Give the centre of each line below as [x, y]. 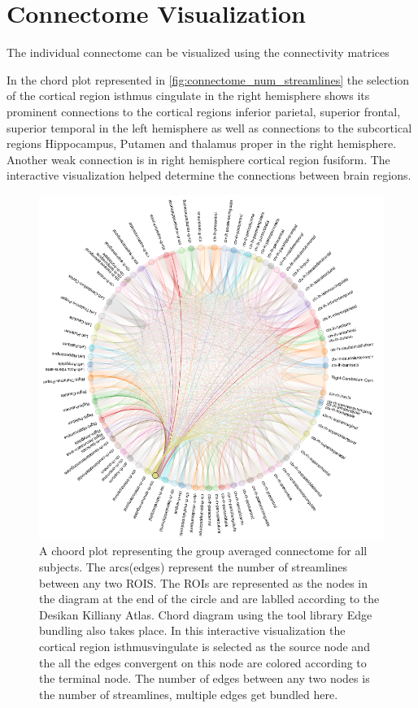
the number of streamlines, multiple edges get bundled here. [189, 694]
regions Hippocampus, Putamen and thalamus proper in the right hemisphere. [202, 143]
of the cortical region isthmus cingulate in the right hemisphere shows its [188, 96]
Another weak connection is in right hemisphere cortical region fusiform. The [198, 159]
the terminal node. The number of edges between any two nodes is [205, 678]
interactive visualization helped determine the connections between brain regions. [209, 175]
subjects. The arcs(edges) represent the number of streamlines [194, 567]
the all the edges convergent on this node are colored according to [203, 662]
